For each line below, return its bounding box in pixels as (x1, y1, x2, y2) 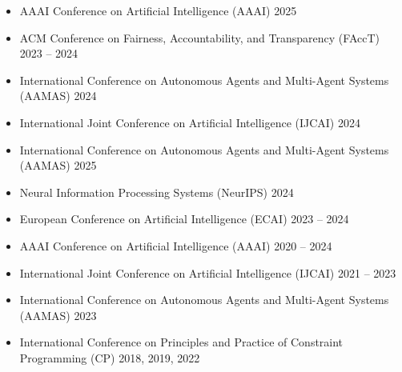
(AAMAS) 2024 (19, 87, 97, 104)
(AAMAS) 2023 (19, 306, 97, 323)
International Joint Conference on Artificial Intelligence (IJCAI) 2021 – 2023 (19, 264, 396, 281)
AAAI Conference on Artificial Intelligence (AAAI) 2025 (19, 2, 297, 18)
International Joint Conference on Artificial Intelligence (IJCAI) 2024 (19, 114, 360, 130)
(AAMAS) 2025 (19, 157, 97, 174)
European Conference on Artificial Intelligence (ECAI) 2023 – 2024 (19, 210, 349, 227)
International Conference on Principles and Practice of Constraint (19, 334, 344, 350)
